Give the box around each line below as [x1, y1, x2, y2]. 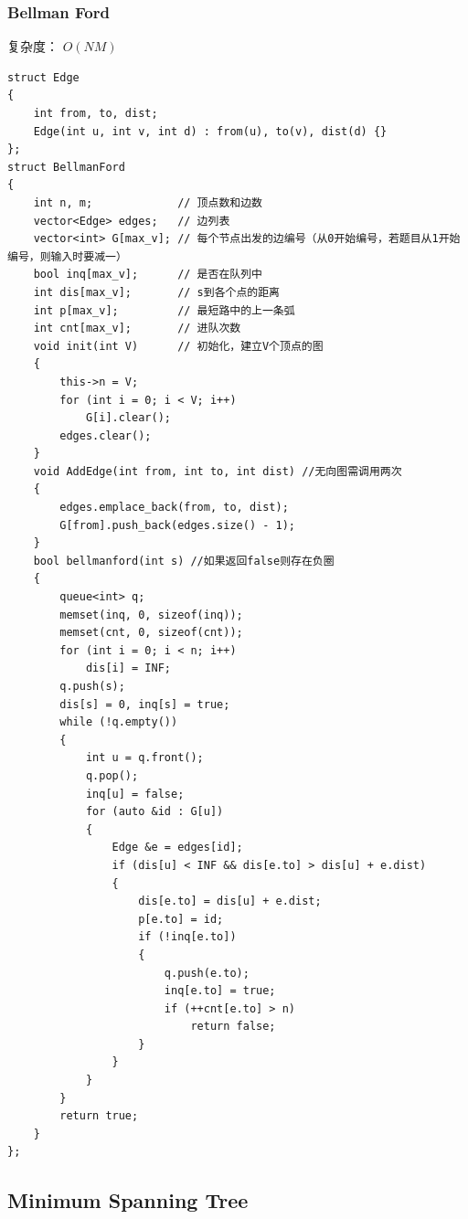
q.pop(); [85, 768, 139, 782]
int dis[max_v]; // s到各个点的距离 [33, 285, 281, 299]
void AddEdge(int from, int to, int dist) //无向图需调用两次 [33, 464, 402, 478]
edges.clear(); [59, 429, 152, 442]
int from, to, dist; [33, 107, 158, 120]
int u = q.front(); [85, 751, 204, 765]
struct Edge [7, 70, 80, 84]
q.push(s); [59, 680, 125, 693]
